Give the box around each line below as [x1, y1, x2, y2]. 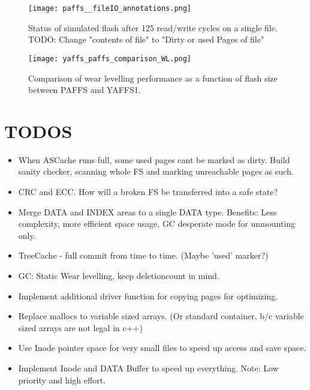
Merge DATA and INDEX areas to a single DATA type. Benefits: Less [18, 205, 277, 218]
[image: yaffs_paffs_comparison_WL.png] [28, 54, 192, 63]
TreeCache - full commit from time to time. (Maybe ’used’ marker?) [18, 249, 269, 262]
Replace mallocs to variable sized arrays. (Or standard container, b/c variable [18, 310, 304, 322]
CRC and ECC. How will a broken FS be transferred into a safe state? [18, 185, 278, 197]
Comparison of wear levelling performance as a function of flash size [28, 71, 278, 84]
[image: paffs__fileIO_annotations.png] [28, 4, 192, 13]
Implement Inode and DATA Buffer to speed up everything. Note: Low [18, 361, 279, 374]
